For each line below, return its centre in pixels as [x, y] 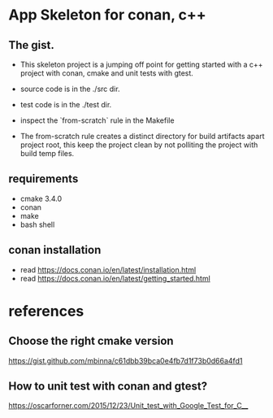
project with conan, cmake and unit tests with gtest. [106, 73]
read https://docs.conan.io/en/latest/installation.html [108, 269]
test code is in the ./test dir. [66, 104]
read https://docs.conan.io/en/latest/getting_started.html [115, 278]
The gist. [31, 45]
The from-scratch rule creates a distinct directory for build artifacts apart [143, 136]
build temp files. [47, 153]
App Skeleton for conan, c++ [108, 15]
